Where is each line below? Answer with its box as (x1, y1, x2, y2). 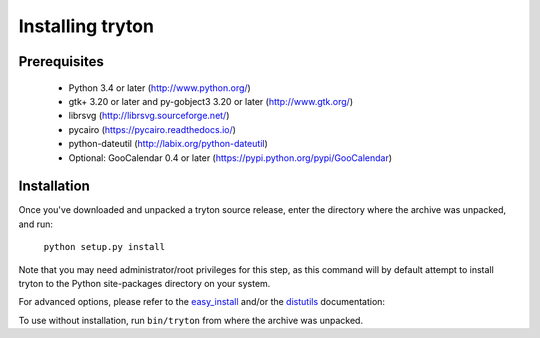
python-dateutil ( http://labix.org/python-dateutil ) (68, 138, 269, 150)
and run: (18, 218, 54, 230)
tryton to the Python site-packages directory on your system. (18, 277, 271, 289)
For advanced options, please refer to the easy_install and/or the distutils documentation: (18, 296, 385, 308)
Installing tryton (18, 15, 155, 37)
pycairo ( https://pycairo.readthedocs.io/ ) (68, 123, 237, 135)
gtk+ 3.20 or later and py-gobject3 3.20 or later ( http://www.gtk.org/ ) (68, 95, 354, 107)
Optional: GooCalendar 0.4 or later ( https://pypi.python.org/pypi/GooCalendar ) (68, 151, 393, 164)
